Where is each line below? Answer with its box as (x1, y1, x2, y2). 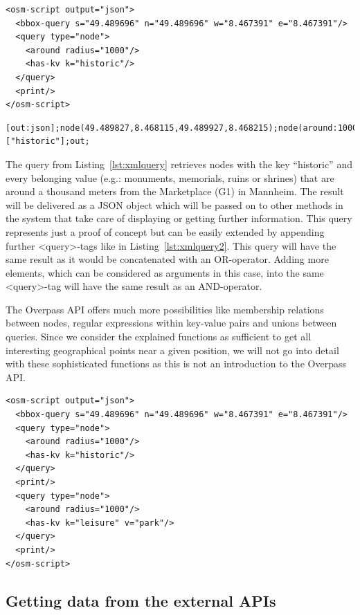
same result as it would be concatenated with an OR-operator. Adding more (6, 252, 329, 266)
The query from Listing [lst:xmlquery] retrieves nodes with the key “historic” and (6, 156, 352, 171)
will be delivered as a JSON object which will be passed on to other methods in (6, 197, 343, 212)
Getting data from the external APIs (6, 589, 276, 611)
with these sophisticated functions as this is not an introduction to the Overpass (6, 356, 346, 371)
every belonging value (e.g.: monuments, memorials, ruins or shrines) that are (6, 170, 334, 185)
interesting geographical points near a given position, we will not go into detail (6, 342, 339, 357)
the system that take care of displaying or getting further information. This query (6, 211, 352, 226)
